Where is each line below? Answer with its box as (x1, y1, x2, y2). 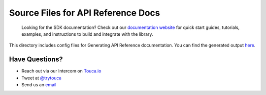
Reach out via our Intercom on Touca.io (21, 68, 101, 74)
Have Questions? (9, 55, 63, 64)
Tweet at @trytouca (21, 75, 62, 81)
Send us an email (21, 82, 57, 88)
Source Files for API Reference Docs (9, 7, 160, 18)
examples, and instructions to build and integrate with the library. (21, 31, 153, 37)
